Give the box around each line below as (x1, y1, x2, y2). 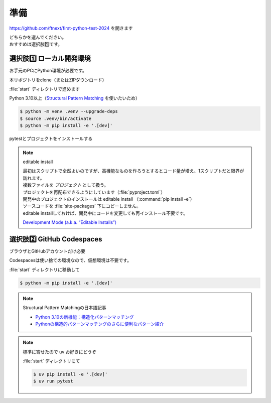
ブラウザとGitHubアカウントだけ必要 (9, 248, 85, 254)
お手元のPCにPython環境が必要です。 (9, 68, 87, 74)
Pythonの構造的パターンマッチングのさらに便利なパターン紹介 (35, 321, 164, 327)
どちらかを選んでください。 (9, 34, 67, 40)
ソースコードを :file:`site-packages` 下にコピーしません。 (23, 203, 142, 209)
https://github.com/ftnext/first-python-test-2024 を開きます (9, 25, 133, 31)
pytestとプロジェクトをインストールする (9, 136, 93, 142)
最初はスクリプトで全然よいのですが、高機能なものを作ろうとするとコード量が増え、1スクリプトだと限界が (23, 168, 244, 174)
